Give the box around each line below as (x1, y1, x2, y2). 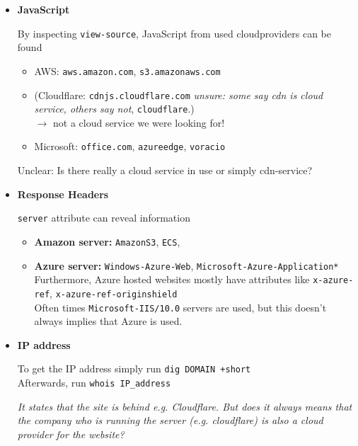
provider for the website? (17, 426, 125, 441)
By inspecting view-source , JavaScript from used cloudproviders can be (17, 25, 331, 40)
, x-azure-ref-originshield (50, 285, 178, 300)
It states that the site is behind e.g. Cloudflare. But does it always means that (17, 399, 352, 413)
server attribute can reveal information (17, 210, 190, 225)
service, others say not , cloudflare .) (34, 101, 195, 116)
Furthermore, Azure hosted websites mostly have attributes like (34, 272, 310, 287)
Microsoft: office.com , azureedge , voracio (34, 139, 226, 154)
